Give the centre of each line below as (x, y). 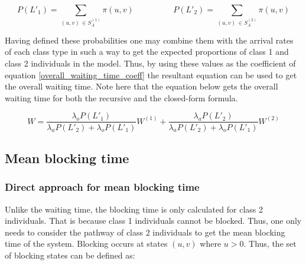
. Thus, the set (270, 244)
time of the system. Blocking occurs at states (86, 244)
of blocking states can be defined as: (70, 255)
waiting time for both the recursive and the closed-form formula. (121, 97)
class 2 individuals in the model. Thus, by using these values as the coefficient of (150, 63)
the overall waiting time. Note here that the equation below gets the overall (141, 86)
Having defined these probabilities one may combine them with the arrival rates (149, 40)
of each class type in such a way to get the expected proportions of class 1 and (147, 52)
